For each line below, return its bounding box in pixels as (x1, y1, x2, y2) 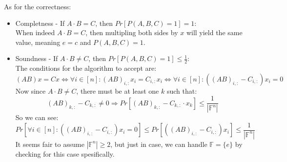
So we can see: (15, 112, 59, 122)
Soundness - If (15, 53, 58, 63)
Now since (15, 85, 46, 96)
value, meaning (15, 37, 61, 47)
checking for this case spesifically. (15, 148, 115, 159)
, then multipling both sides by (85, 27, 178, 38)
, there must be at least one (76, 85, 159, 96)
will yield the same (186, 27, 243, 38)
